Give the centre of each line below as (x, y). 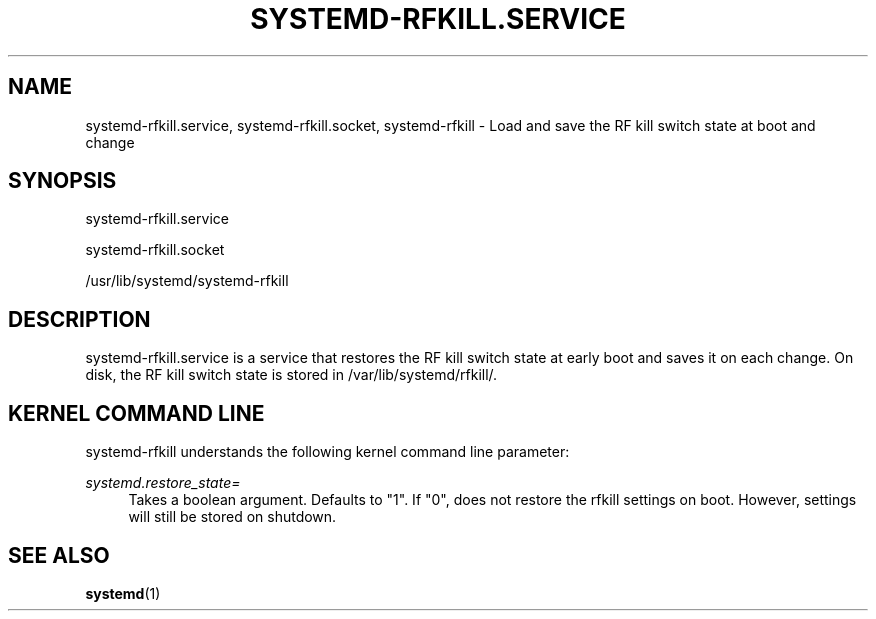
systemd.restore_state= (163, 483)
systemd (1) (123, 593)
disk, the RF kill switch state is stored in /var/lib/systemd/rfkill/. (291, 375)
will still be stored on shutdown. (232, 517)
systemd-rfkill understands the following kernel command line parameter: (327, 452)
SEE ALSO (59, 555)
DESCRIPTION (79, 319)
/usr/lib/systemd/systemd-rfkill (187, 281)
